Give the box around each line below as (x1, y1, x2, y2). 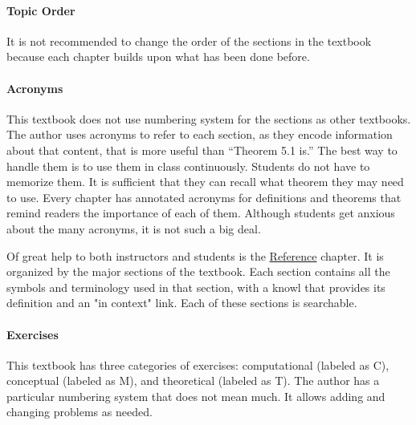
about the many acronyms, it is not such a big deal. (6, 220, 261, 237)
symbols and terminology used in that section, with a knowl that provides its (6, 278, 385, 295)
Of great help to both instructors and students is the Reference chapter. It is (6, 247, 384, 264)
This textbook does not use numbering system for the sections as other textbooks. (6, 110, 411, 127)
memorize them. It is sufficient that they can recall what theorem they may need (6, 173, 404, 190)
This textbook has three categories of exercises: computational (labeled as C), (6, 356, 389, 373)
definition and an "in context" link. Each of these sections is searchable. (6, 294, 357, 311)
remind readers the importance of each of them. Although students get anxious (6, 204, 395, 221)
